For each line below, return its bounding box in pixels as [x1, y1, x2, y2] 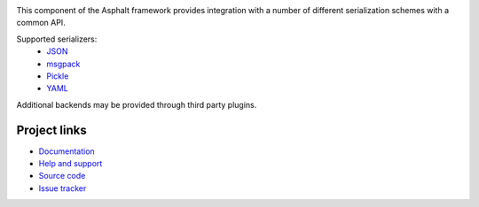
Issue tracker [38, 182, 87, 194]
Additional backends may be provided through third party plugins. [16, 99, 257, 110]
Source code [38, 171, 86, 181]
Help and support [38, 158, 103, 169]
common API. [16, 18, 66, 28]
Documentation [38, 146, 95, 157]
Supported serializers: [16, 34, 98, 44]
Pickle [46, 71, 69, 81]
